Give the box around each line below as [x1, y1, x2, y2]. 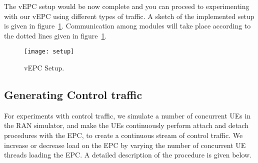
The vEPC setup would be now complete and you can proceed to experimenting [4, 1, 249, 11]
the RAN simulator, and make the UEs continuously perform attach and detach [4, 120, 248, 130]
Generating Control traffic [4, 87, 142, 102]
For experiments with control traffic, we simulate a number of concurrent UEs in [4, 110, 251, 120]
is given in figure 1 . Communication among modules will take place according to [4, 20, 251, 31]
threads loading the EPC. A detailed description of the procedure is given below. [4, 149, 252, 160]
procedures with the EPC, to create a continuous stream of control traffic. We [4, 130, 243, 140]
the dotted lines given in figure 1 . [4, 30, 107, 40]
